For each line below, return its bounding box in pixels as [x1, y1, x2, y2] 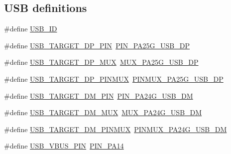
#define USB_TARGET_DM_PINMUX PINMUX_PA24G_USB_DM [4, 124, 227, 134]
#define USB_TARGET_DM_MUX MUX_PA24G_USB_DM [4, 107, 202, 118]
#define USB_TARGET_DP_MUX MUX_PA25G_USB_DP [4, 57, 199, 67]
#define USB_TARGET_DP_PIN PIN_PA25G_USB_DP [4, 40, 190, 50]
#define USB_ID [4, 23, 57, 34]
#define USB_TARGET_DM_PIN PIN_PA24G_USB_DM [4, 90, 193, 101]
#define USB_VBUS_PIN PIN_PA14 [4, 141, 124, 151]
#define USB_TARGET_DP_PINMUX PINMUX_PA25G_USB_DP [4, 73, 224, 84]
